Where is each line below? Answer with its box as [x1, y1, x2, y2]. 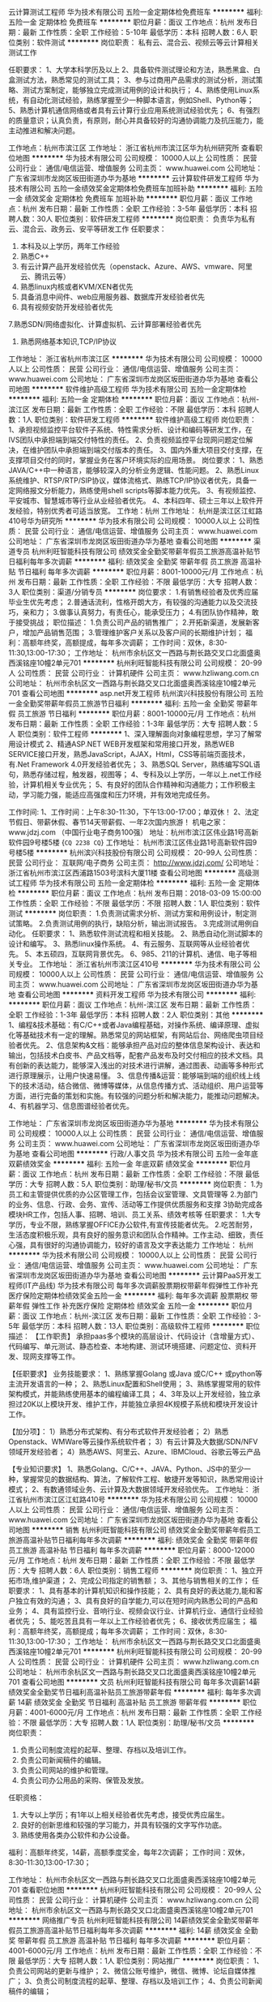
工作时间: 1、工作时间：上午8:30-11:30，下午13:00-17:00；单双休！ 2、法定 [8, 807, 259, 817]
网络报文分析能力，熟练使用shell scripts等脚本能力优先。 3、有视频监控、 [15, 486, 261, 495]
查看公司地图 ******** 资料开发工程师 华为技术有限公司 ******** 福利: [17, 990, 257, 999]
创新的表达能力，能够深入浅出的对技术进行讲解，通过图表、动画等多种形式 [15, 1061, 264, 1070]
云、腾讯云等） [19, 272, 70, 281]
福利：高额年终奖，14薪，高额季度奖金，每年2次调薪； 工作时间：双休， [8, 1848, 249, 1857]
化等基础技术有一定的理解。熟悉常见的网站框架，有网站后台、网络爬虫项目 [8, 1030, 257, 1040]
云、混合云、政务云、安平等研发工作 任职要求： [8, 224, 167, 234]
